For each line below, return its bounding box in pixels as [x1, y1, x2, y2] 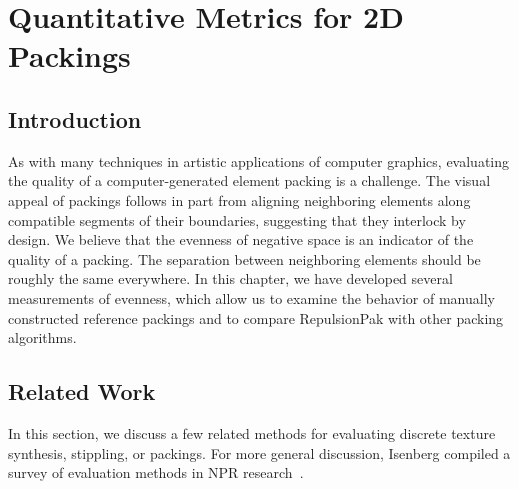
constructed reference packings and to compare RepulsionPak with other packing [8, 307, 504, 328]
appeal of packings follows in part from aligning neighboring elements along [8, 189, 471, 210]
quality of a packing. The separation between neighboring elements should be [8, 248, 481, 269]
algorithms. [8, 327, 77, 348]
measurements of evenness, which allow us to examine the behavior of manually [8, 287, 495, 308]
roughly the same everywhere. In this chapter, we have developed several [8, 268, 453, 289]
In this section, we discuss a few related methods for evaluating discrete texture [8, 422, 496, 443]
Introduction [8, 103, 142, 134]
